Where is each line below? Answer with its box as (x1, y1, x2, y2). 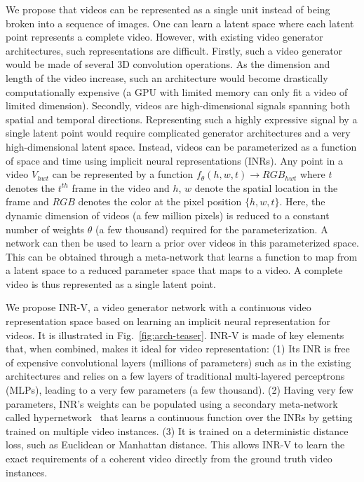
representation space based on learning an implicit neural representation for (6, 314, 330, 329)
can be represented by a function (52, 167, 194, 181)
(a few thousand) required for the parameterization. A (95, 221, 328, 236)
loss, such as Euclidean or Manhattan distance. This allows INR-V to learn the (6, 437, 345, 452)
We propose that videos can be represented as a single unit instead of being (6, 2, 330, 16)
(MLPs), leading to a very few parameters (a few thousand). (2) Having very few (6, 383, 353, 397)
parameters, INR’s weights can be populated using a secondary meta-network (6, 396, 338, 411)
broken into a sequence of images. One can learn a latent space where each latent (6, 15, 354, 30)
